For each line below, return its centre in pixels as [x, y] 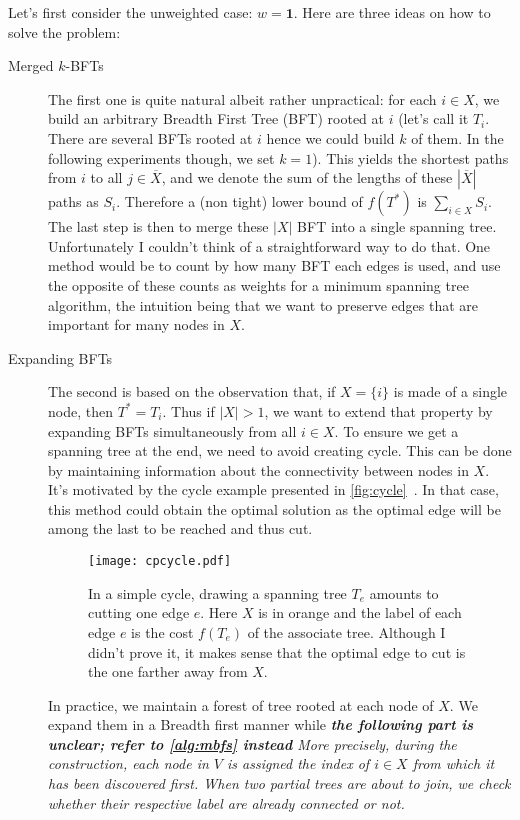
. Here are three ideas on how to [392, 12]
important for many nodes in [136, 324]
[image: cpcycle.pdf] [160, 561]
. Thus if [188, 410]
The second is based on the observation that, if [192, 391]
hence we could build [330, 137]
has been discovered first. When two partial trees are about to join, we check [279, 783]
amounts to [404, 592]
